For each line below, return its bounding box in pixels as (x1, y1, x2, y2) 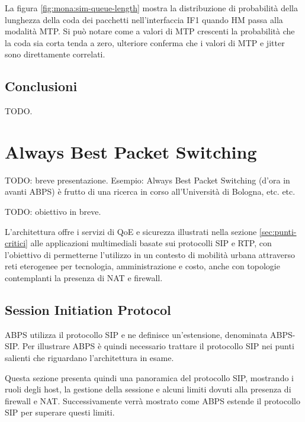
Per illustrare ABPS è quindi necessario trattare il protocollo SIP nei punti (22, 340, 294, 352)
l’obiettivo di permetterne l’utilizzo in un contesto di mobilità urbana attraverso (5, 248, 295, 260)
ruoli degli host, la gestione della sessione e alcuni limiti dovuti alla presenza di (5, 383, 291, 395)
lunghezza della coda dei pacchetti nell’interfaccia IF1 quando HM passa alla (5, 13, 283, 25)
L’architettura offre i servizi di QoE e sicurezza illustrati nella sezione (5, 225, 257, 237)
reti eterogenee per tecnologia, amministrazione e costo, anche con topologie (5, 260, 280, 272)
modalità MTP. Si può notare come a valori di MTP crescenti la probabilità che (5, 25, 295, 37)
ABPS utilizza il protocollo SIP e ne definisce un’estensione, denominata (5, 328, 268, 340)
